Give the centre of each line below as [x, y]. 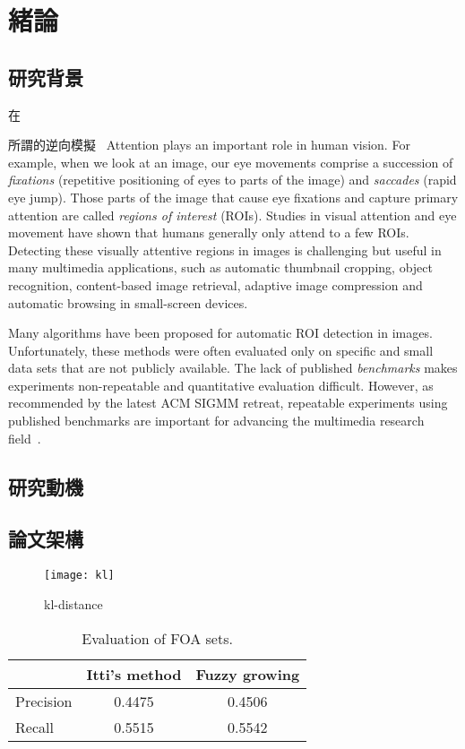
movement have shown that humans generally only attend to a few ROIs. [209, 232]
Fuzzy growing [248, 674]
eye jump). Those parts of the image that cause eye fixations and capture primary [233, 197]
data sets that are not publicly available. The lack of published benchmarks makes [233, 368]
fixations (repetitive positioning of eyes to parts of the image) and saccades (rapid [232, 180]
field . [25, 438]
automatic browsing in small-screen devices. [128, 302]
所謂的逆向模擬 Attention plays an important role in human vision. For [209, 145]
